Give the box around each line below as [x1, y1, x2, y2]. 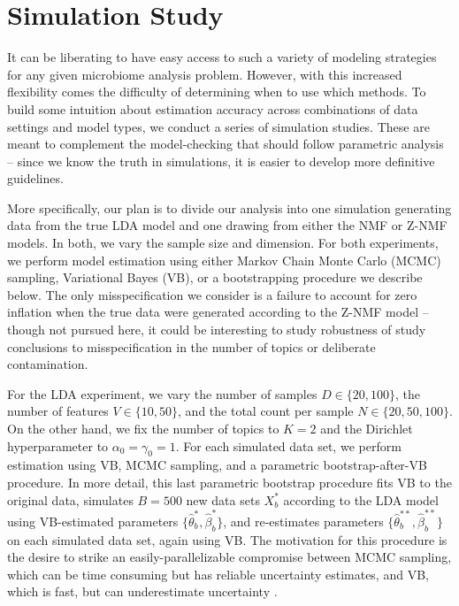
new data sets [186, 490, 260, 509]
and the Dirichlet [320, 419, 413, 437]
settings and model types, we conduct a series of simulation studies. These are [7, 117, 430, 135]
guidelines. [7, 169, 64, 188]
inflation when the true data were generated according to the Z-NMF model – [7, 303, 429, 321]
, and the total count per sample [178, 402, 354, 420]
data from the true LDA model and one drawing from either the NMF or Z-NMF [7, 216, 448, 234]
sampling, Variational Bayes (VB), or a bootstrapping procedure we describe [7, 268, 423, 287]
